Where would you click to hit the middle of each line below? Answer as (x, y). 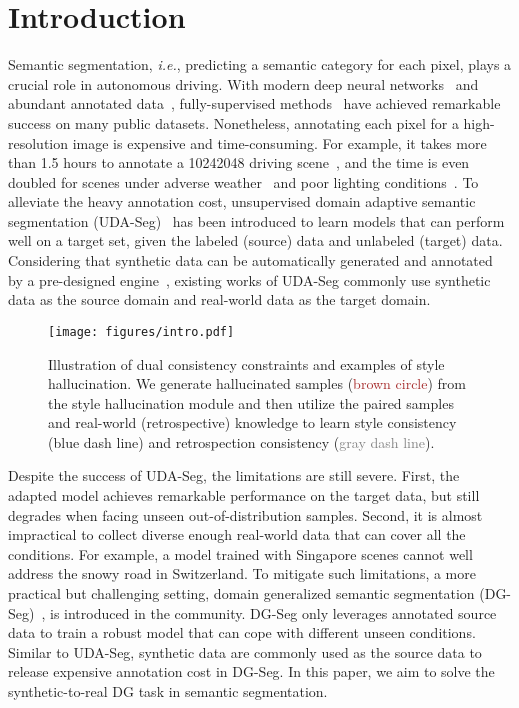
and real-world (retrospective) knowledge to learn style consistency (252, 422)
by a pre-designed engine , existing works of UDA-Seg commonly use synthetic (249, 279)
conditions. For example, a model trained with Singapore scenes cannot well (240, 553)
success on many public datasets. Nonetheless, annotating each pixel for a (233, 122)
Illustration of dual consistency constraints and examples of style (246, 363)
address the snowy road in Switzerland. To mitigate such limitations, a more (242, 573)
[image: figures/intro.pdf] (141, 331)
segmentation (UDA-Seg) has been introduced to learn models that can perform (256, 220)
